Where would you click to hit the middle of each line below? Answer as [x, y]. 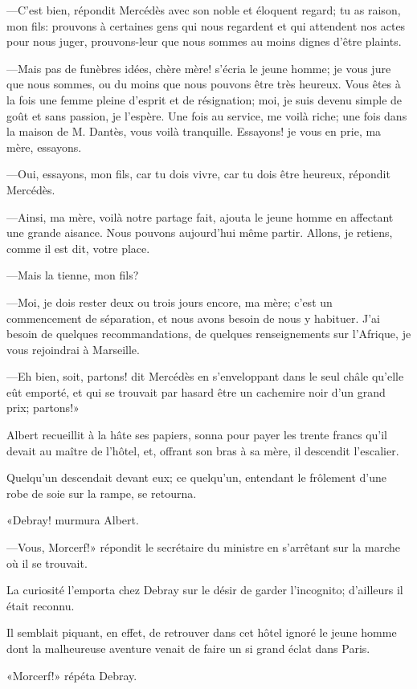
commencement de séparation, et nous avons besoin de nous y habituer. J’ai [193, 318]
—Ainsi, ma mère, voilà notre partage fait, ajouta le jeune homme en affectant [200, 216]
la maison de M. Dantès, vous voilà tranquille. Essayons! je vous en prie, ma [194, 131]
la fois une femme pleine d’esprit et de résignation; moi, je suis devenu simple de [204, 99]
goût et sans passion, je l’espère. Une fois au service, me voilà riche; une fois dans [207, 115]
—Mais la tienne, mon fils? [73, 275]
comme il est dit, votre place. [78, 248]
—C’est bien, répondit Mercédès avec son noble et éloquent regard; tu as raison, [204, 10]
